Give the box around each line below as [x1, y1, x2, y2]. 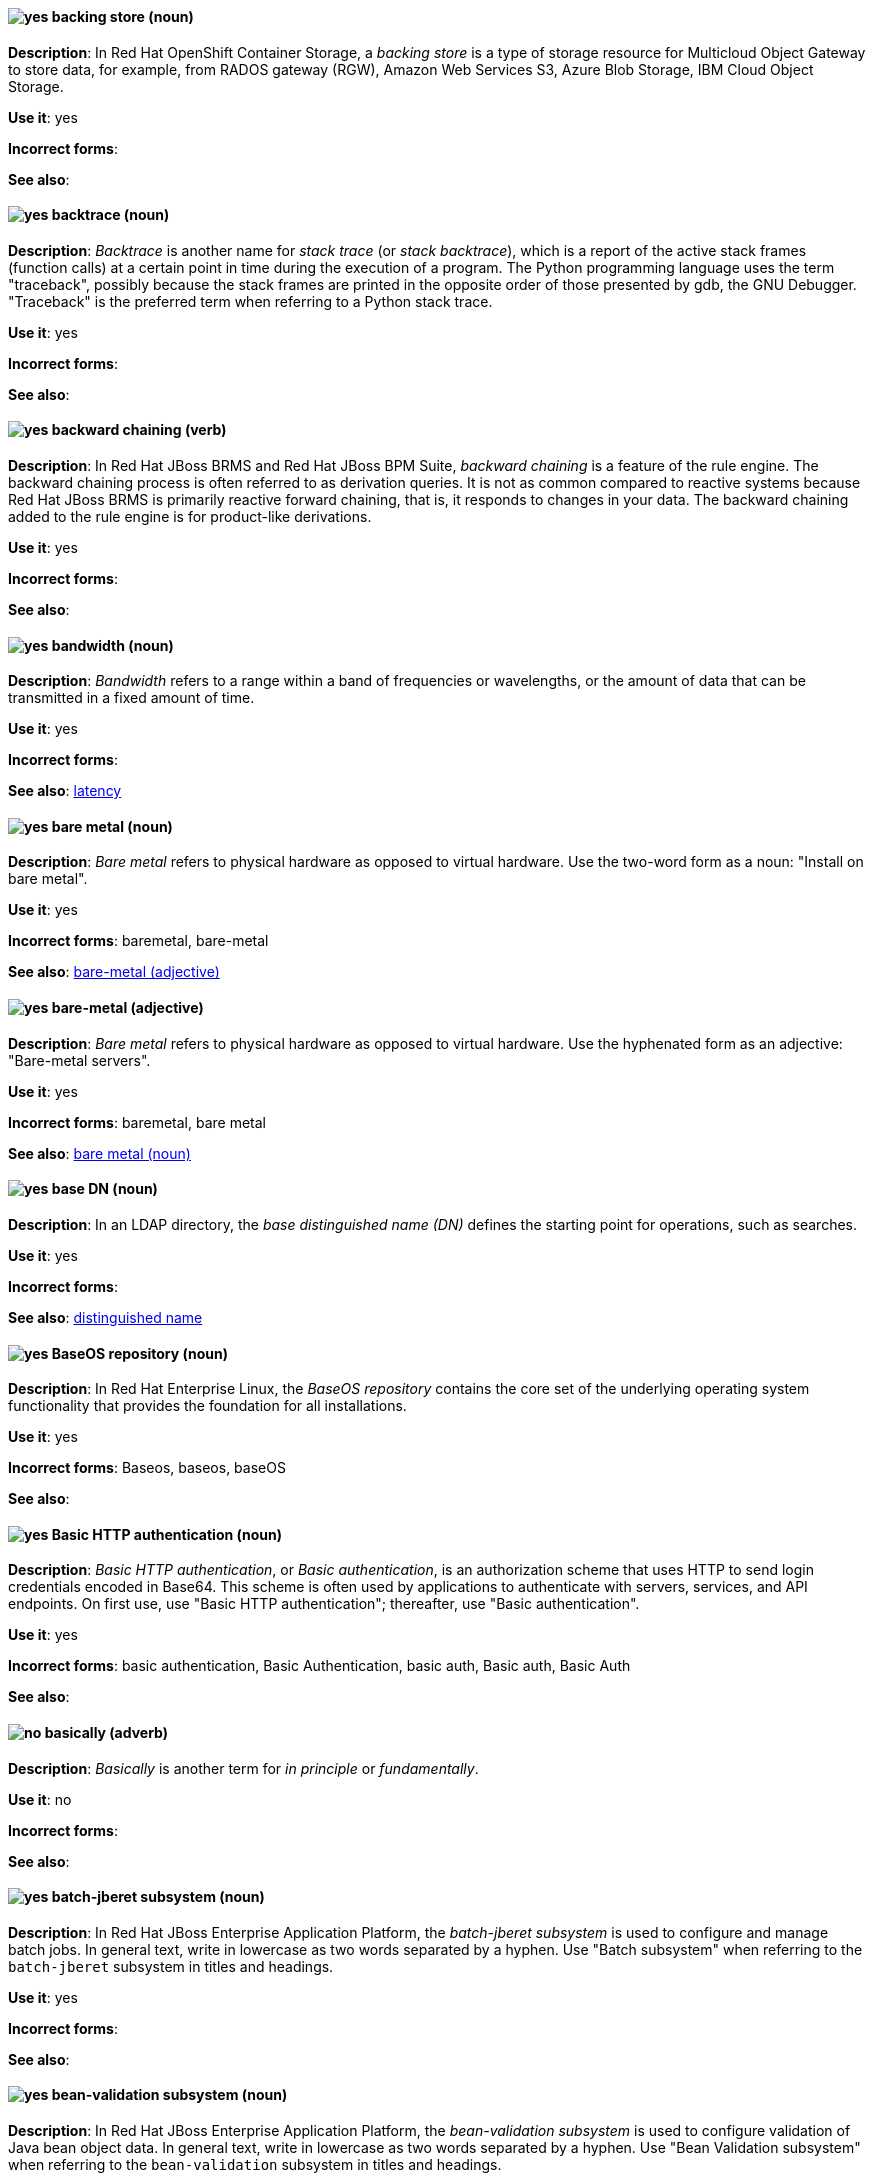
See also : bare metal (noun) [8, 1144, 191, 1162]
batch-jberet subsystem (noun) [51, 1888, 265, 1906]
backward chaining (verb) [51, 421, 227, 439]
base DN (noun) [51, 1180, 158, 1198]
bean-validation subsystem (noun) [51, 2086, 288, 2104]
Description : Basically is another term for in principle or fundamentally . [8, 1759, 479, 1777]
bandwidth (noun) [51, 636, 174, 654]
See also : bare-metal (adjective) [8, 963, 220, 981]
